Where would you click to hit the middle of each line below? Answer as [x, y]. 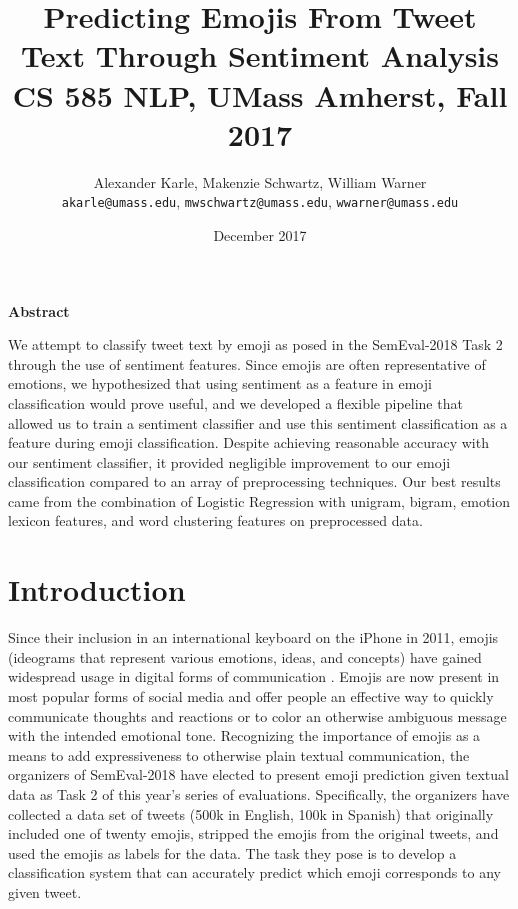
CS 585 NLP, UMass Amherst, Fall [260, 94]
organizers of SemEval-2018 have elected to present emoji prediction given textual [258, 774]
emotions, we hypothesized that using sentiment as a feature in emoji [220, 383]
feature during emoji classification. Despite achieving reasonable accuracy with [248, 442]
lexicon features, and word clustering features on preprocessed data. [215, 520]
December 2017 [260, 234]
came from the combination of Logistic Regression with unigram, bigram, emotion [259, 500]
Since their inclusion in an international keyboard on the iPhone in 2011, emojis [253, 637]
